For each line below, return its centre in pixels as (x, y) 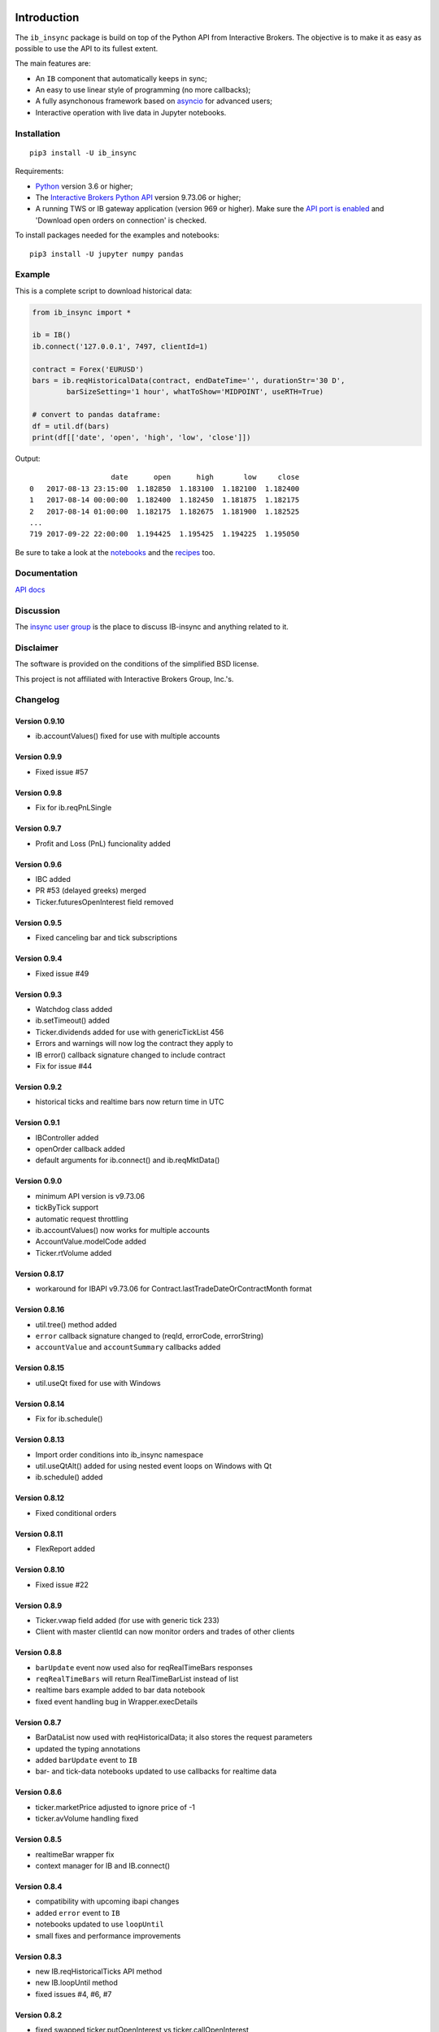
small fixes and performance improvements (108, 1935)
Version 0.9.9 (39, 757)
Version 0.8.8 (39, 1652)
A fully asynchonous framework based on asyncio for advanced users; (154, 101)
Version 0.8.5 (39, 1839)
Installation (38, 133)
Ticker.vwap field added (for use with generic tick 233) (127, 1620)
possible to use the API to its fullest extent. (87, 48)
